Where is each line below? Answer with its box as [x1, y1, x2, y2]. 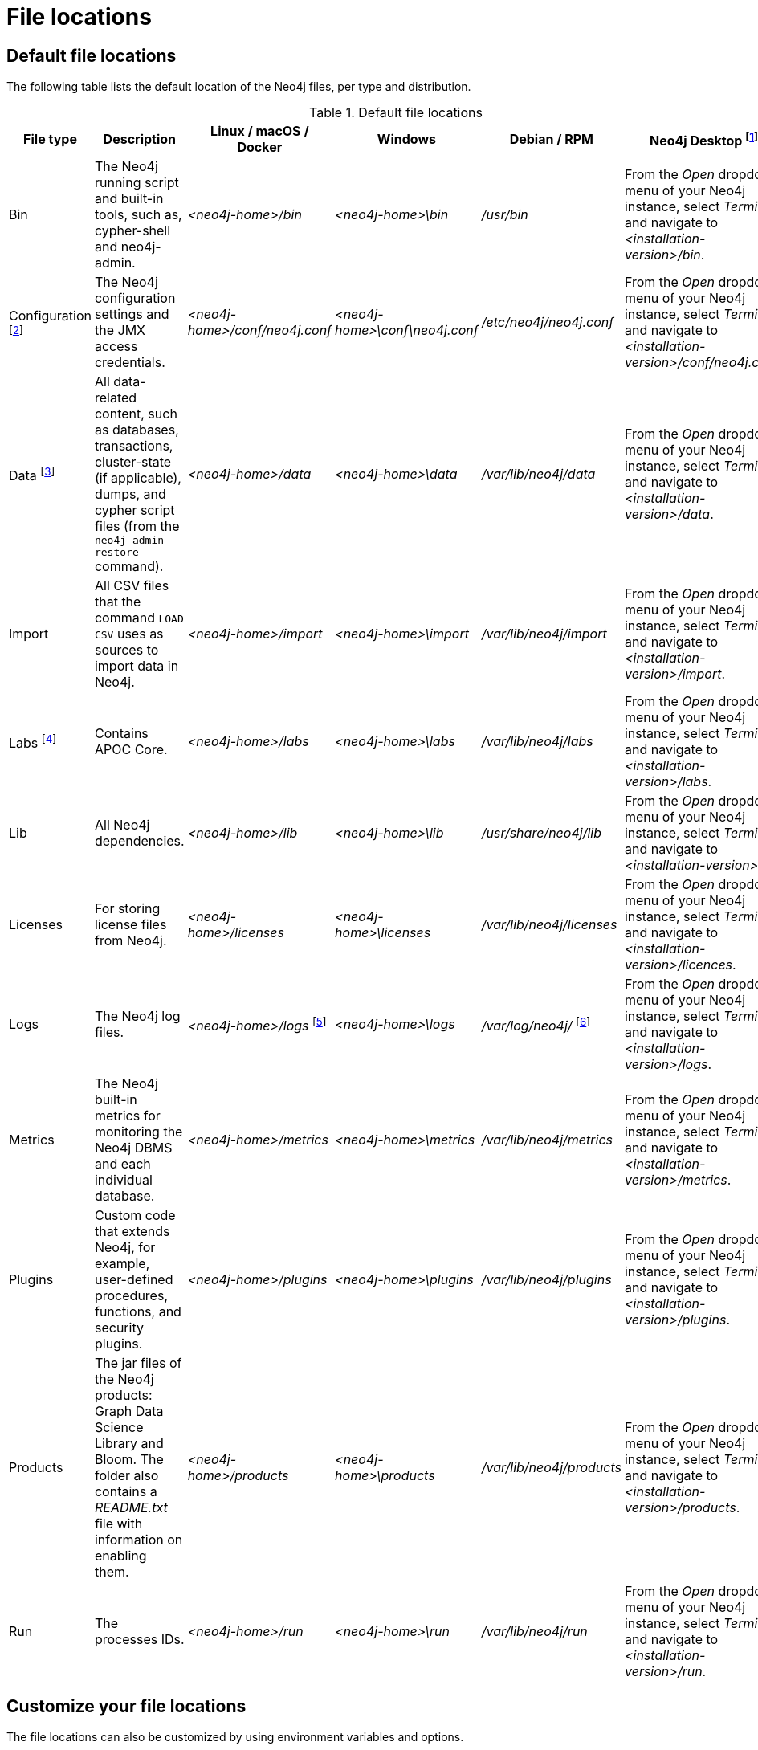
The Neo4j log [94, 1008, 181, 1025]
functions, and [94, 1303, 181, 1320]
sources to [94, 642, 159, 659]
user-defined [94, 1271, 173, 1288]
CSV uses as [94, 626, 164, 642]
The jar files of [94, 1355, 182, 1372]
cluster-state [94, 454, 172, 471]
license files [94, 916, 167, 933]
